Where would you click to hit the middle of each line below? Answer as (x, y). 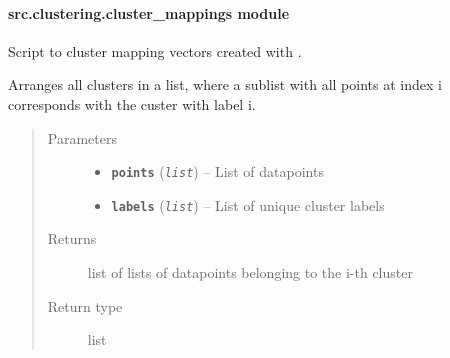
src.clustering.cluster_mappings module (149, 12)
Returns (72, 238)
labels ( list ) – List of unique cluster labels (248, 204)
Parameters (82, 137)
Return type (85, 305)
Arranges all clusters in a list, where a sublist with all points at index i (225, 84)
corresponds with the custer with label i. (132, 103)
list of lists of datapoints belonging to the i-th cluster (250, 272)
